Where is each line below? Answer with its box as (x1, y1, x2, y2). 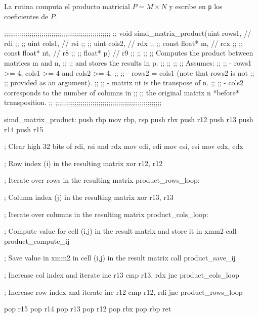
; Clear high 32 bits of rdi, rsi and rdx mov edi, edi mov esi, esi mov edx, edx (4, 141, 243, 151)
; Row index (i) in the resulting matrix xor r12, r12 (4, 157, 163, 168)
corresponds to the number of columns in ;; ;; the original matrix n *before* (4, 87, 239, 97)
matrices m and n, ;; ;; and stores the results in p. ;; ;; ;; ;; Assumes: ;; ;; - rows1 (4, 58, 252, 68)
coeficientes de (4, 11, 49, 21)
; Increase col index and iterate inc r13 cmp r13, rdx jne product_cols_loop (4, 269, 239, 280)
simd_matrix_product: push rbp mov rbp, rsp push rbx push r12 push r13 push (4, 114, 253, 124)
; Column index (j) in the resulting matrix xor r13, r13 (4, 191, 174, 202)
